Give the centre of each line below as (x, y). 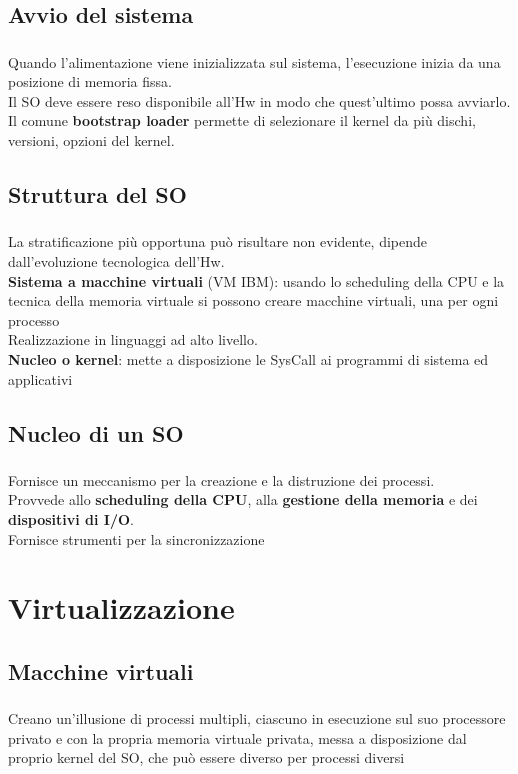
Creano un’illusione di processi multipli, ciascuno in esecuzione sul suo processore (257, 718)
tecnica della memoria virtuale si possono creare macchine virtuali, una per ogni (253, 300)
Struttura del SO (97, 194)
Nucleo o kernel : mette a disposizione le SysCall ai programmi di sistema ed (248, 358)
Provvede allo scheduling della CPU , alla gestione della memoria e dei (243, 499)
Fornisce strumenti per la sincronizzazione (136, 538)
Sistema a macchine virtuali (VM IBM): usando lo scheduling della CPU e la (256, 280)
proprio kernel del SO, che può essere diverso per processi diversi (206, 757)
